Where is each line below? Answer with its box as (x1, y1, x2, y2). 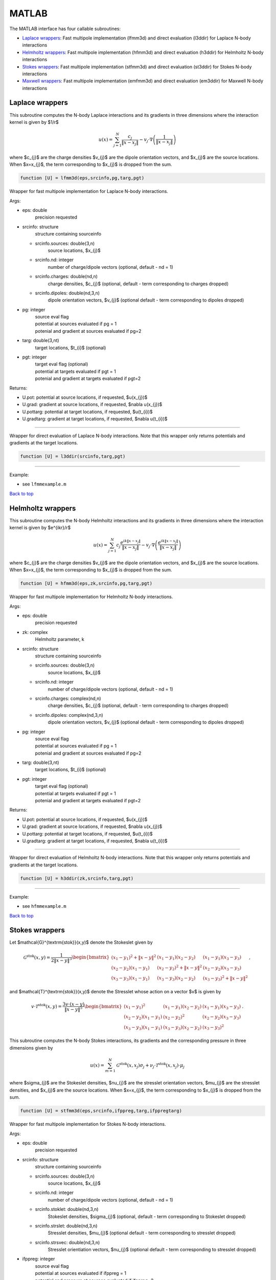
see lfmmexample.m (22, 481, 66, 487)
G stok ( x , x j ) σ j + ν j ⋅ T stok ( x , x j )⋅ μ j (116, 1061, 185, 1070)
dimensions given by (9, 1044, 53, 1051)
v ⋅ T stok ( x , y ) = (31, 1002, 62, 1009)
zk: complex (22, 629, 48, 635)
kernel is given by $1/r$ (9, 119, 59, 125)
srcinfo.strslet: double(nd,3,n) (35, 1223, 98, 1229)
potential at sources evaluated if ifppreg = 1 (35, 1270, 127, 1276)
